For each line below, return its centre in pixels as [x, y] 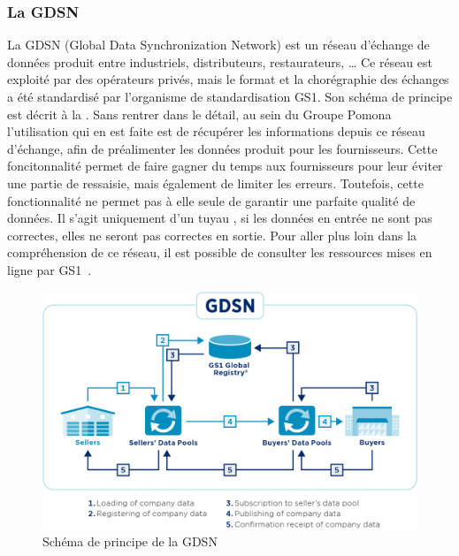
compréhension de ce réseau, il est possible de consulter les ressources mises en [220, 252]
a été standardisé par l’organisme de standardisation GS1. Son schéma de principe [230, 96]
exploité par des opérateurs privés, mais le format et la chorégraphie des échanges [228, 79]
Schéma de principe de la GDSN [130, 541]
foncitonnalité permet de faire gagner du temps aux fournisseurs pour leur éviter [225, 166]
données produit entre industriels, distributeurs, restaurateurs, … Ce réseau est [220, 61]
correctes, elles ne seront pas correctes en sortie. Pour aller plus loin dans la [212, 235]
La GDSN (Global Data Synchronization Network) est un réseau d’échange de [218, 45]
